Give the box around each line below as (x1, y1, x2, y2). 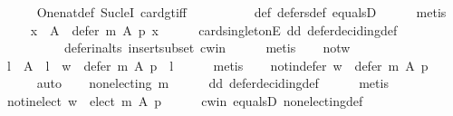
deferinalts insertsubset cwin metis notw (63, 38, 351, 57)
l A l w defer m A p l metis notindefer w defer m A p (6, 55, 429, 74)
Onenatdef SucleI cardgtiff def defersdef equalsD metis (36, 3, 447, 21)
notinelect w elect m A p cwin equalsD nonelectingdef (6, 91, 363, 110)
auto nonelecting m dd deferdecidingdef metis (36, 73, 389, 92)
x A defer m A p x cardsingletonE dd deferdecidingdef (30, 20, 398, 39)
